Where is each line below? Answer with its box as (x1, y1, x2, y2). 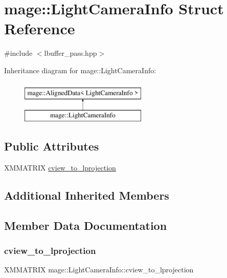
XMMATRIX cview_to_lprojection (4, 162, 116, 173)
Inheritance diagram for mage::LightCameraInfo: (4, 65, 156, 75)
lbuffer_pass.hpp (44, 48, 97, 58)
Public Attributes (4, 138, 99, 154)
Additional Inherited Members (4, 187, 169, 203)
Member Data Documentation (4, 217, 167, 233)
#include (4, 48, 33, 58)
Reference (4, 18, 75, 39)
